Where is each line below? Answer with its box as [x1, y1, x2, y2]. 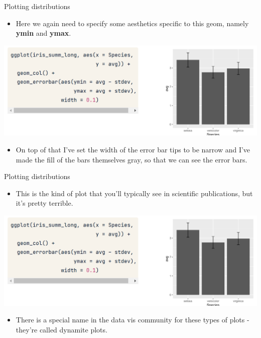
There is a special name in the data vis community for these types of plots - [16, 314, 249, 325]
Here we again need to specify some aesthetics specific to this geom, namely [16, 18, 249, 28]
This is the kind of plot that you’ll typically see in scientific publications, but [16, 188, 253, 198]
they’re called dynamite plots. [16, 324, 107, 334]
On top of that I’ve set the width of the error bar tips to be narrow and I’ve [16, 144, 250, 155]
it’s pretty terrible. [16, 198, 73, 208]
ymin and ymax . [16, 28, 71, 38]
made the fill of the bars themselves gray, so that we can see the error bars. [16, 154, 247, 164]
